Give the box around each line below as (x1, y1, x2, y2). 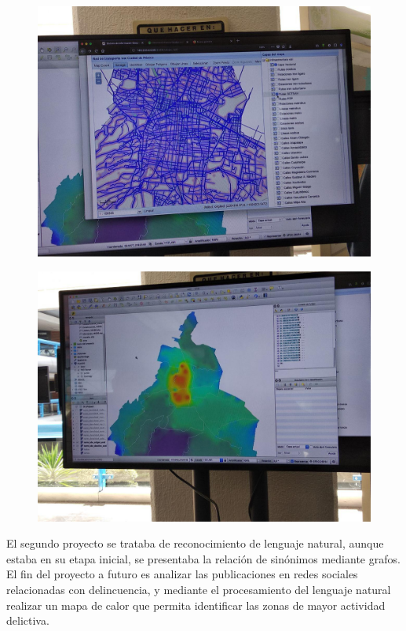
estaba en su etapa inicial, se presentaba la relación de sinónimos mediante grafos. (6, 550, 401, 566)
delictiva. (6, 612, 49, 629)
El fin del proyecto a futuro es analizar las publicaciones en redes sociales (6, 566, 358, 582)
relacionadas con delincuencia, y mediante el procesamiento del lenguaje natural (6, 581, 391, 597)
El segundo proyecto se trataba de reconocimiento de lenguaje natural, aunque (6, 535, 384, 552)
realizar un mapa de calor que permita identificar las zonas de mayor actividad (6, 596, 386, 613)
